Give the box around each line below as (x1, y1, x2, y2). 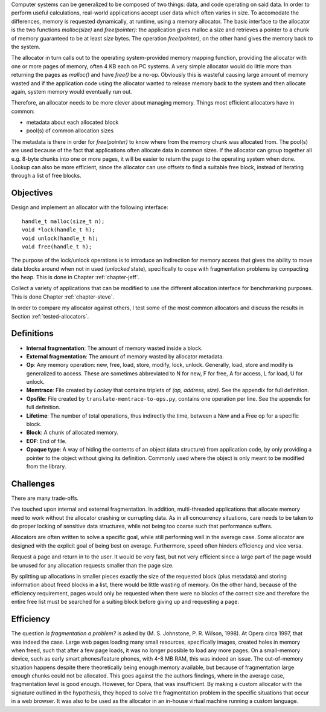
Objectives (11, 188, 53, 198)
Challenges (11, 478, 56, 489)
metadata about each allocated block (26, 118, 119, 126)
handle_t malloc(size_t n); (22, 218, 105, 225)
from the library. (26, 463, 66, 470)
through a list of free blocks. (11, 172, 81, 180)
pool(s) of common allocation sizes (26, 127, 114, 134)
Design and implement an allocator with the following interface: (11, 204, 168, 211)
